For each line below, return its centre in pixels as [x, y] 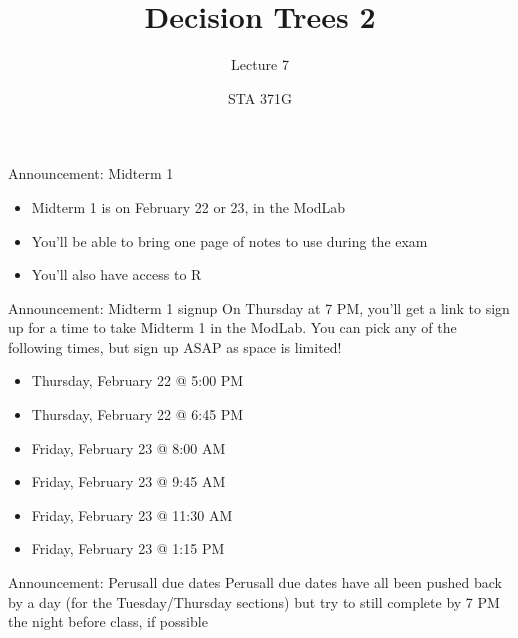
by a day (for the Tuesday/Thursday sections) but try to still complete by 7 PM [254, 601]
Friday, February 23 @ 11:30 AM [132, 514]
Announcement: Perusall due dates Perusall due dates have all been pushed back [255, 582]
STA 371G [260, 97]
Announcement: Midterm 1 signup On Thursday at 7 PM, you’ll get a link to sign [259, 307]
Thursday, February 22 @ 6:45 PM [137, 414]
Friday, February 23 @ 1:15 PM [128, 548]
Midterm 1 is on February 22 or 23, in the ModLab [188, 206]
